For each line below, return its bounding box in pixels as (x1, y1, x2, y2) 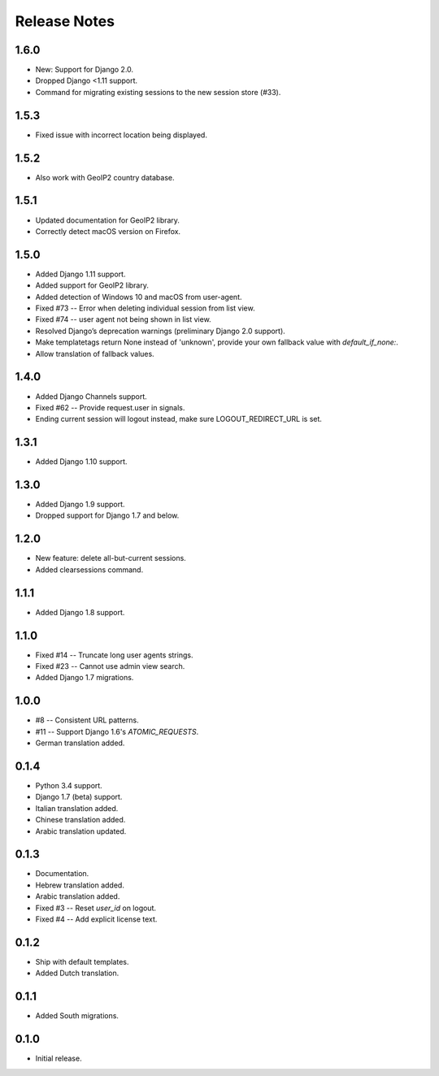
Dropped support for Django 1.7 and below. (35, 510, 180, 520)
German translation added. (35, 738, 125, 748)
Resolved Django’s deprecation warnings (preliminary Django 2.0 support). (35, 326, 286, 336)
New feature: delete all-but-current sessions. (35, 553, 186, 563)
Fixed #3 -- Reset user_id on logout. (35, 903, 157, 913)
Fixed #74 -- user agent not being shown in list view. (35, 315, 211, 324)
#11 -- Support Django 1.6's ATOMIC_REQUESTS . (35, 727, 199, 736)
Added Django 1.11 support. (35, 269, 126, 279)
